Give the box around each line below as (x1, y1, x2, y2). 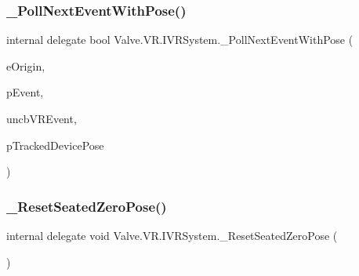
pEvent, (6, 84, 44, 100)
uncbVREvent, (6, 111, 77, 126)
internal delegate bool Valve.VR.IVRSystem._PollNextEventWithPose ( (6, 31, 354, 48)
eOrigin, (6, 57, 45, 74)
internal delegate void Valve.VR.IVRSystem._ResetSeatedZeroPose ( (6, 227, 338, 243)
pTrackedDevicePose (6, 136, 104, 153)
